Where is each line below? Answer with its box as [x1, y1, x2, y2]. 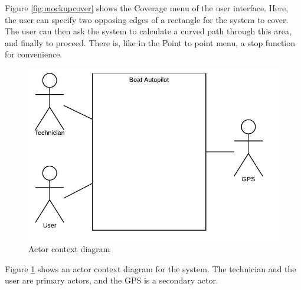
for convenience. [5, 48, 63, 60]
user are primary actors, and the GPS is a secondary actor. [5, 274, 218, 286]
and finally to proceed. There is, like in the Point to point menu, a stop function [5, 36, 296, 49]
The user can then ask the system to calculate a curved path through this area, [5, 25, 292, 37]
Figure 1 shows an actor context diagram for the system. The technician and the [5, 262, 296, 275]
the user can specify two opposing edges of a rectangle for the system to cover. [5, 13, 289, 25]
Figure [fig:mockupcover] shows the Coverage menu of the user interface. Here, [5, 2, 289, 14]
